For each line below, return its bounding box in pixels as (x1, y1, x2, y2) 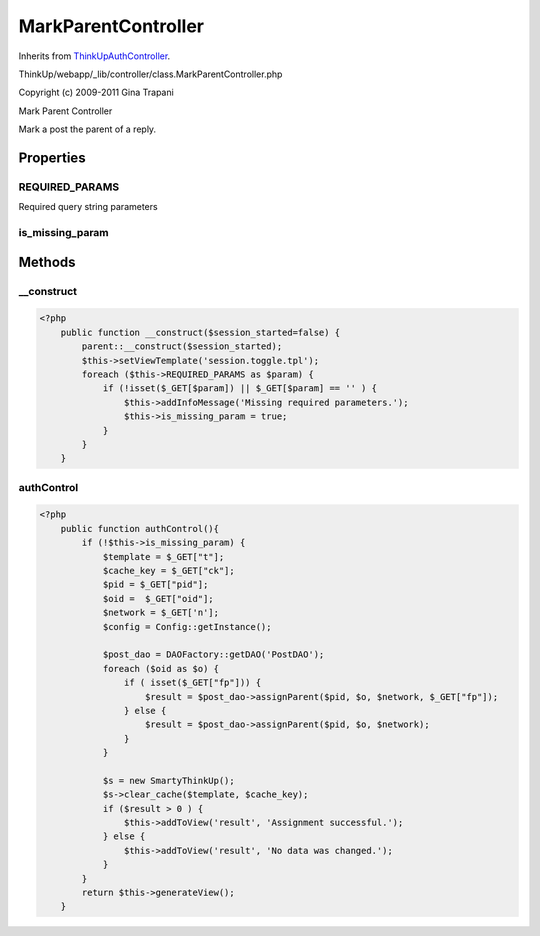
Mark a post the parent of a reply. (18, 123, 157, 135)
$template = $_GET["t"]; (102, 551, 225, 562)
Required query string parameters (18, 201, 159, 213)
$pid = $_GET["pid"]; (102, 579, 209, 590)
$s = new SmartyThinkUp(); (102, 775, 235, 786)
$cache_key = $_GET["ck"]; (102, 565, 235, 576)
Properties (18, 149, 86, 166)
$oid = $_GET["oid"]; (102, 593, 214, 604)
